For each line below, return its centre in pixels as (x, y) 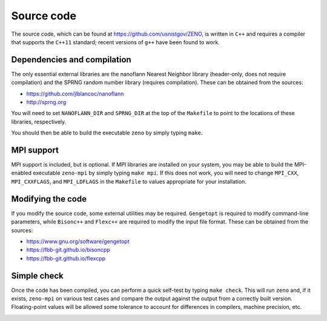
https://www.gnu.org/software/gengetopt (78, 241)
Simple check (37, 276)
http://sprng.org (46, 102)
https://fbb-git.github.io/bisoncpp (68, 250)
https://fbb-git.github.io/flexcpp (66, 258)
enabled (21, 173)
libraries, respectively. (39, 122)
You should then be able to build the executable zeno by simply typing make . (107, 133)
